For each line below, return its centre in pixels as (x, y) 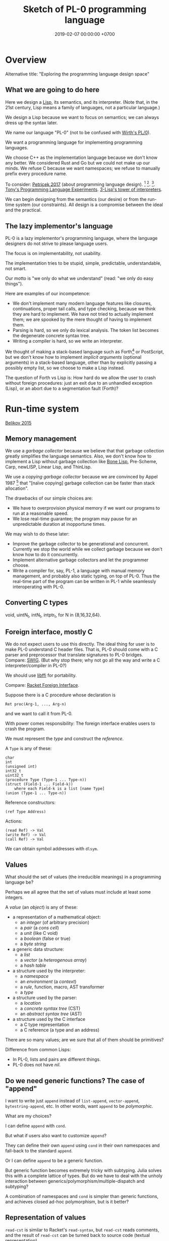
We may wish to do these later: (37, 534)
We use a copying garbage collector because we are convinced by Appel (81, 477)
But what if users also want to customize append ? (56, 1136)
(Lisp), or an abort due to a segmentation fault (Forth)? (62, 388)
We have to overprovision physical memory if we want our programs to (86, 508)
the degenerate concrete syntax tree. (51, 336)
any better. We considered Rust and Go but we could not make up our (78, 162)
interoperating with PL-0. (38, 587)
